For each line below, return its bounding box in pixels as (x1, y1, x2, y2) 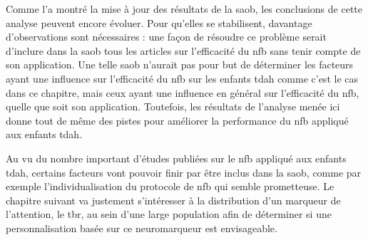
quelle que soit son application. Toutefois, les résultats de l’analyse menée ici (6, 99, 340, 114)
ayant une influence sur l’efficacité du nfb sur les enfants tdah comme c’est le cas (6, 71, 358, 85)
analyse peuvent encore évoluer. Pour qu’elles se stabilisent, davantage (6, 15, 312, 30)
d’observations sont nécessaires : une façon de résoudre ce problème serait (6, 29, 327, 44)
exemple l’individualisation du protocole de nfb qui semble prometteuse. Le (6, 179, 334, 194)
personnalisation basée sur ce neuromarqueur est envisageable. (6, 220, 277, 235)
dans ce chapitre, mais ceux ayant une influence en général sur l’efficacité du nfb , (6, 85, 359, 100)
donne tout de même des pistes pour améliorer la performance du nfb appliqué (6, 113, 349, 127)
